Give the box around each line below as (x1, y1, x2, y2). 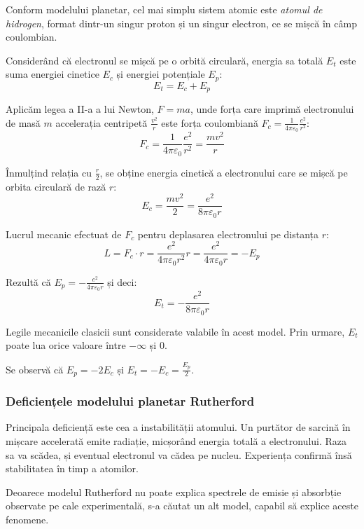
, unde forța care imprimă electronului (190, 102, 354, 116)
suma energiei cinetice (6, 67, 99, 81)
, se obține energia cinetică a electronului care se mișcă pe (99, 165, 348, 179)
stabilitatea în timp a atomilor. (6, 461, 139, 476)
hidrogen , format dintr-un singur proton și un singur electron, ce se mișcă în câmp (6, 15, 357, 30)
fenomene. (6, 511, 49, 526)
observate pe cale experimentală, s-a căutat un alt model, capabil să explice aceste (6, 498, 358, 513)
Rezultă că (6, 274, 51, 289)
